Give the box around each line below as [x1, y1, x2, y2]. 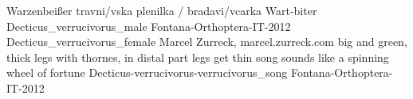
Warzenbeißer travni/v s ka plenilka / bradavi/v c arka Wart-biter [6, 2, 317, 18]
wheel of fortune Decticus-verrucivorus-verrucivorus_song [6, 64, 288, 81]
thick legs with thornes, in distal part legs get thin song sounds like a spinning [6, 48, 389, 65]
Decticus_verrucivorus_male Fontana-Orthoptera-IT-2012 [6, 17, 291, 34]
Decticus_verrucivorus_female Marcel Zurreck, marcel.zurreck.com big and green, [6, 33, 407, 50]
